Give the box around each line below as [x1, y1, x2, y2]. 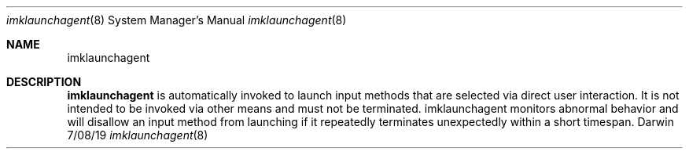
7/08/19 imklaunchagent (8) [67, 128, 208, 142]
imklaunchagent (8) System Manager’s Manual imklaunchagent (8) [6, 13, 347, 27]
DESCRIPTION [6, 75, 82, 88]
